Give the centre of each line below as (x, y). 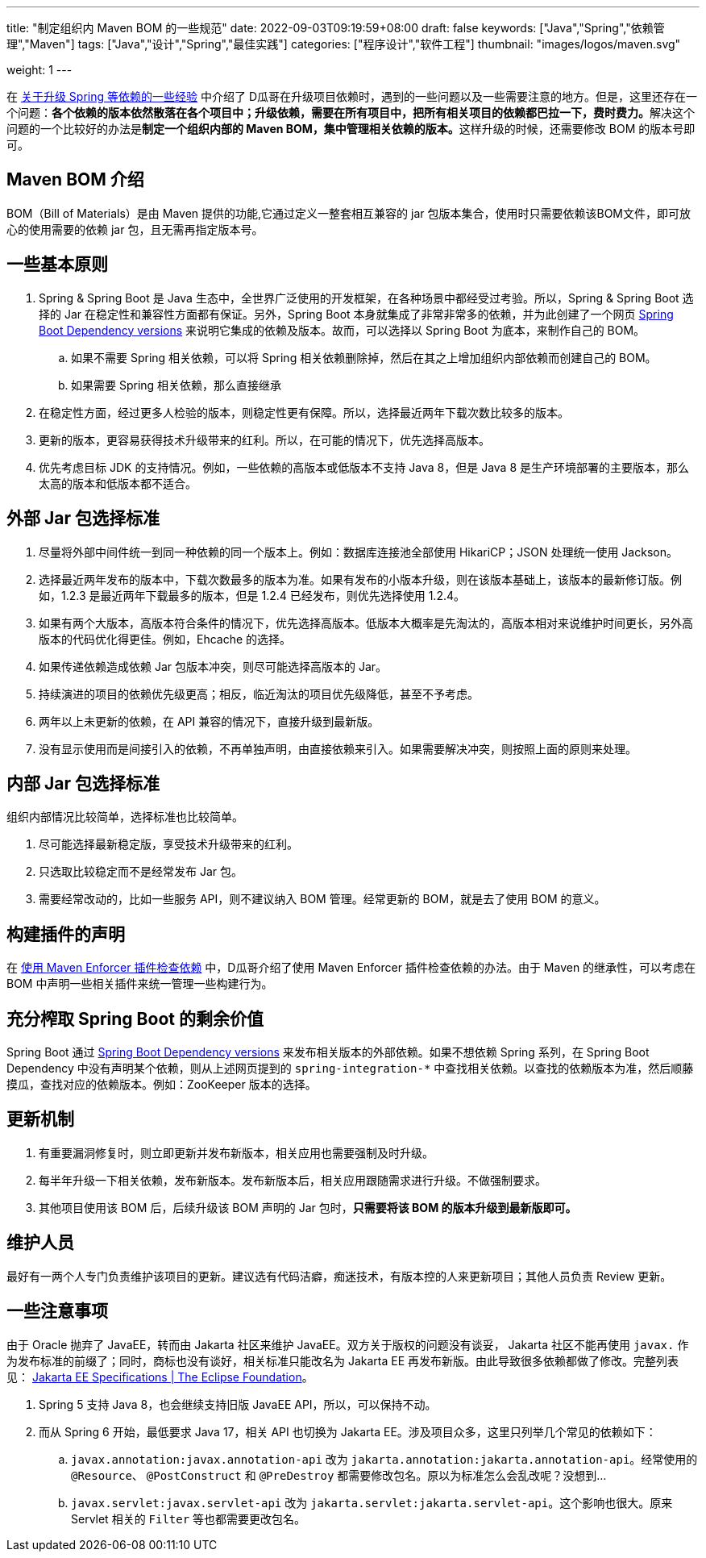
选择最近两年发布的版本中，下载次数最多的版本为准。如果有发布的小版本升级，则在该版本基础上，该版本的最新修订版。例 (360, 579)
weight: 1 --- (39, 70)
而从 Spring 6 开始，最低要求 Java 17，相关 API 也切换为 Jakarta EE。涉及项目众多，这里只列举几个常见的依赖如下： (348, 1431)
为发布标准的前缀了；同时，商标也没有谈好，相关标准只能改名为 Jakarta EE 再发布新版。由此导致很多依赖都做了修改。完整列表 (343, 1360)
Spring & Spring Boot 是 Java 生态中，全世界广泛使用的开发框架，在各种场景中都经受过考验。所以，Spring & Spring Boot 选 (366, 298)
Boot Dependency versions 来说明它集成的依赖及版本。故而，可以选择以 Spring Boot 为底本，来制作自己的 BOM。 (342, 330)
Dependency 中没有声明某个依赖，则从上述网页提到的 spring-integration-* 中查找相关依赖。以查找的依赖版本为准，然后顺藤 (350, 1069)
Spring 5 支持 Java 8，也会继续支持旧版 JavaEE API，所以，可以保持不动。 (238, 1404)
